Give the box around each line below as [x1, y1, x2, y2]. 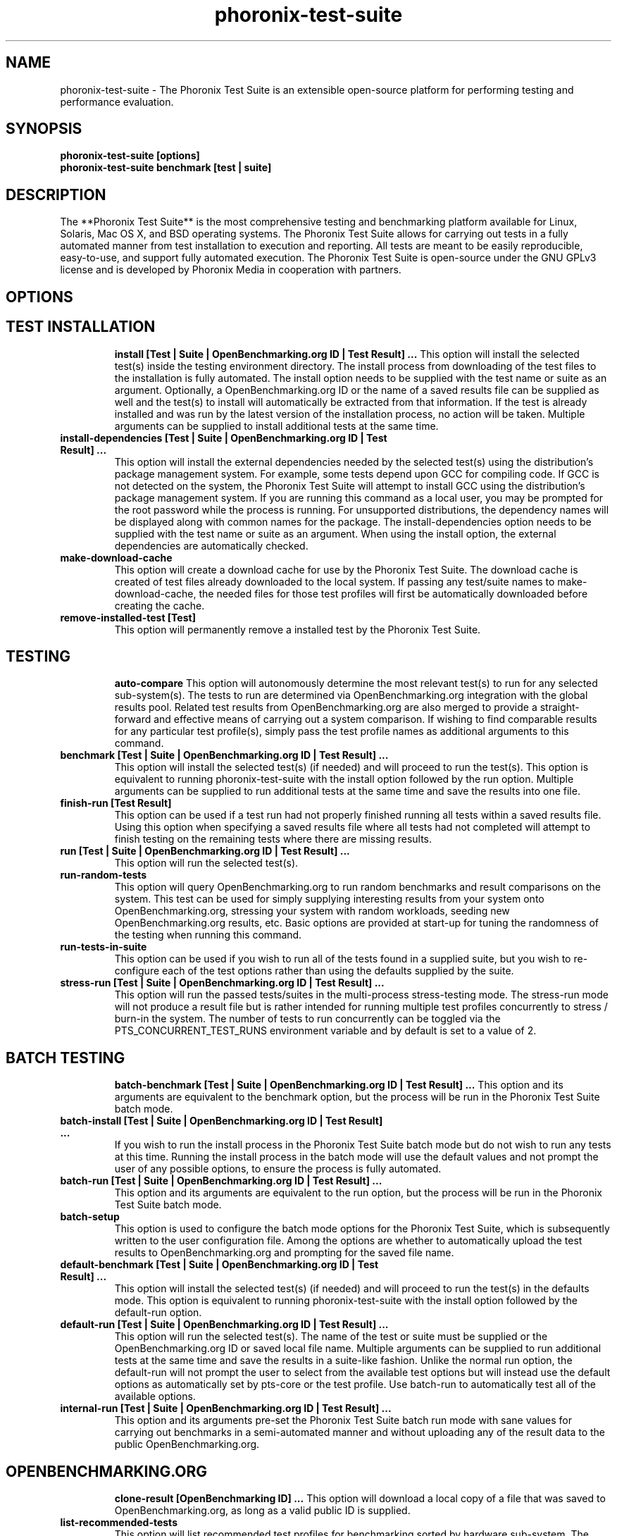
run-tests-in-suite [60, 941, 147, 953]
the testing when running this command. [114, 929, 302, 941]
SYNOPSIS [6, 120, 82, 138]
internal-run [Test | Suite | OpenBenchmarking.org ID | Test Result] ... [60, 1402, 392, 1415]
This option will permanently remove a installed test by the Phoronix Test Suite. [114, 623, 481, 636]
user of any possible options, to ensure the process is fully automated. [114, 1163, 442, 1175]
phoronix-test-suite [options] [60, 149, 200, 162]
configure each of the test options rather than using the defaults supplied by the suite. [114, 965, 514, 977]
